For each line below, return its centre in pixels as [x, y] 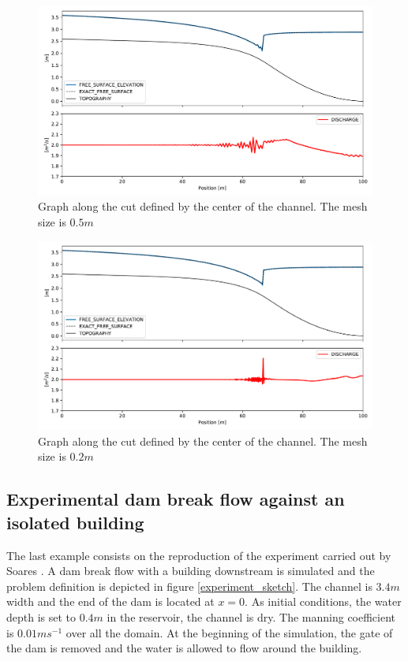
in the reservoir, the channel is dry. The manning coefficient [251, 617]
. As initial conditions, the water [323, 601]
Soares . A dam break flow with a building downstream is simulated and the [191, 571]
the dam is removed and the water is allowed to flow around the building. [184, 648]
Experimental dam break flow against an [176, 499]
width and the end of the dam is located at [110, 601]
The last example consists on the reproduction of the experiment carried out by [199, 555]
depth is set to [41, 617]
